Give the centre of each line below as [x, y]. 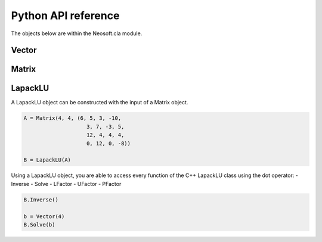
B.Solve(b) [39, 224]
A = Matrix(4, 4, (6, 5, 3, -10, [72, 118]
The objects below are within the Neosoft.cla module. [77, 33]
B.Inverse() [41, 199]
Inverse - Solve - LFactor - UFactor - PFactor [66, 184]
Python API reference [65, 15]
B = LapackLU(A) [47, 160]
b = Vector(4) [44, 216]
